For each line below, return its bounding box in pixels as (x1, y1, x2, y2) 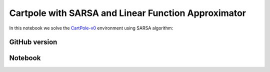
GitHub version (9, 38, 57, 46)
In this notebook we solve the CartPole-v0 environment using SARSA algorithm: (9, 25, 173, 31)
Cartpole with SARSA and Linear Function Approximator (9, 7, 246, 18)
